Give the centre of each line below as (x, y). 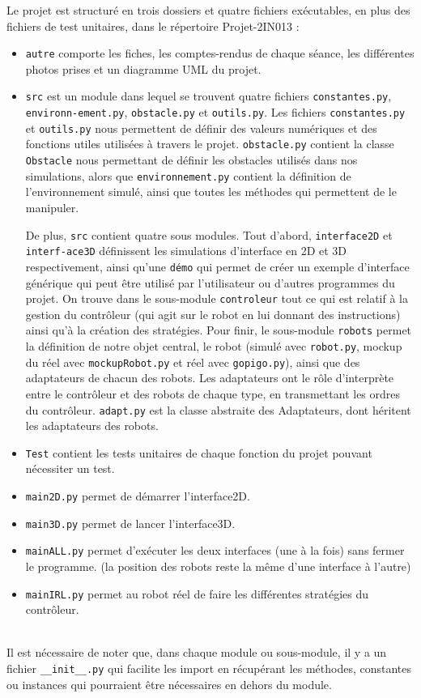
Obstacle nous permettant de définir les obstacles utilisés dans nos (191, 160)
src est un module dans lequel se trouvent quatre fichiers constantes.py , (208, 96)
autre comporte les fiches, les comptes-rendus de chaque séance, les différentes (220, 53)
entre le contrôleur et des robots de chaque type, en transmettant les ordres (213, 393)
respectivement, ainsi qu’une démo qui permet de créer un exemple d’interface (217, 266)
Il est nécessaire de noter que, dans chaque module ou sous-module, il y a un (197, 652)
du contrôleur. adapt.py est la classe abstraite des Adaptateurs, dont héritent (218, 409)
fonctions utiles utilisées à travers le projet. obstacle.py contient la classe (210, 144)
